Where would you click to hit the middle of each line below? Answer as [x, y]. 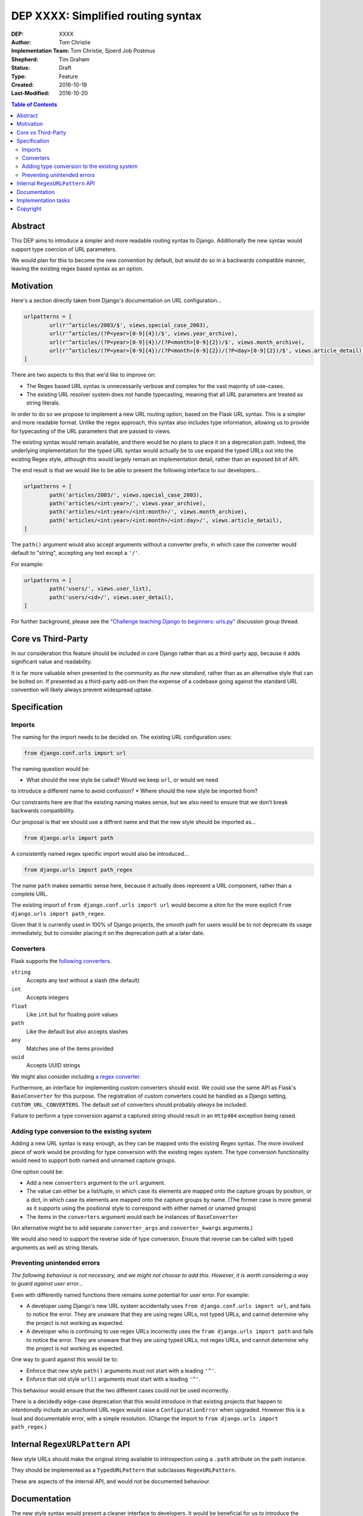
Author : [21, 42]
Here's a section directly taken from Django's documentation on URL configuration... [116, 301]
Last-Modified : [30, 93]
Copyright [29, 209]
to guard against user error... [47, 1284]
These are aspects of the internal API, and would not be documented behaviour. [111, 1481]
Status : [21, 68]
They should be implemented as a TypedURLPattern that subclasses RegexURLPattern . [124, 1470]
